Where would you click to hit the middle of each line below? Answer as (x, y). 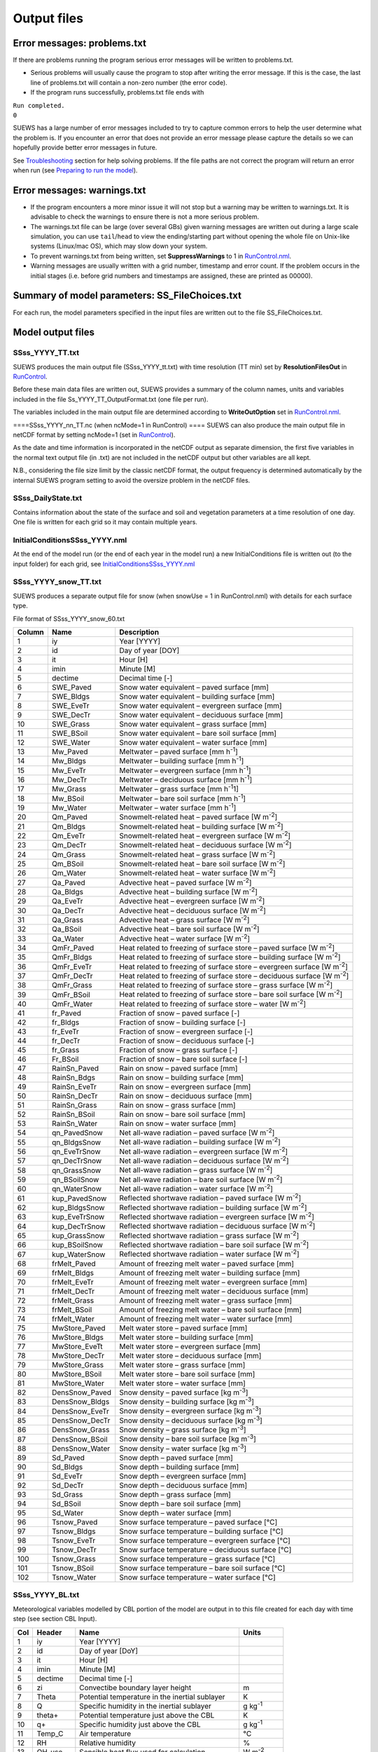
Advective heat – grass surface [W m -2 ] (184, 919)
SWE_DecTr (71, 715)
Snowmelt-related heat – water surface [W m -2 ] (197, 872)
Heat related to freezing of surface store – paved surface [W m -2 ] (227, 947)
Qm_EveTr (68, 836)
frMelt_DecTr (73, 1291)
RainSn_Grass (74, 1105)
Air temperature (105, 1734)
